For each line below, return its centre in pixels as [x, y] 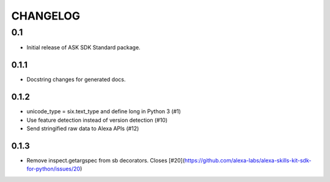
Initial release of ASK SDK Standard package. [83, 47]
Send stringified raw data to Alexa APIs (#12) [83, 128]
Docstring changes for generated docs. [76, 80]
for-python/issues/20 [53, 169]
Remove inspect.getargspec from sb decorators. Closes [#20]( [106, 160]
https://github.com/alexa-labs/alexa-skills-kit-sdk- [248, 160]
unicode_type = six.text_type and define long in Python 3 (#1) [104, 111]
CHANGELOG [46, 16]
